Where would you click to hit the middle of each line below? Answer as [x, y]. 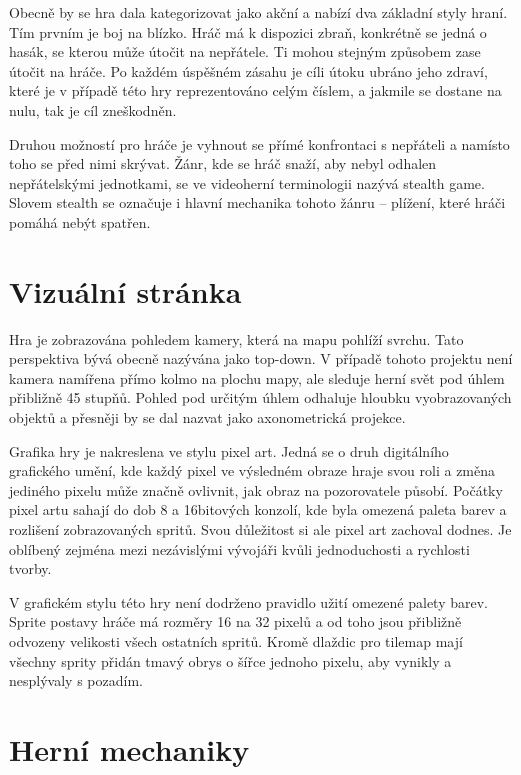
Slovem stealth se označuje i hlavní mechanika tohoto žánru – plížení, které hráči [257, 202]
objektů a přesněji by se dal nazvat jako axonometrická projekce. [207, 417]
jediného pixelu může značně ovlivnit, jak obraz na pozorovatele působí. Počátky [256, 489]
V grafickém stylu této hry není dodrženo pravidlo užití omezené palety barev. [248, 601]
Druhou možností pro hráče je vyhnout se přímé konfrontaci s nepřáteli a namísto [259, 143]
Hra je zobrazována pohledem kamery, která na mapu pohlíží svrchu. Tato [236, 338]
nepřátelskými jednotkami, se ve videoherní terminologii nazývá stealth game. [247, 182]
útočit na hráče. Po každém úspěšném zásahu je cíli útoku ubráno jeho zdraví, [248, 70]
